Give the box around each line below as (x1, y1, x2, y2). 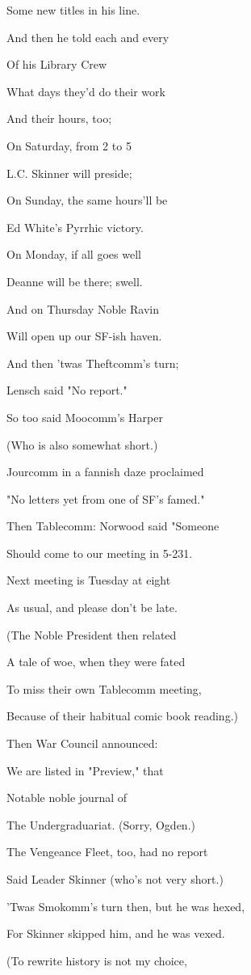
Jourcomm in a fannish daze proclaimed (6, 463, 204, 480)
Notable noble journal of (6, 789, 128, 806)
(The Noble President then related (6, 626, 177, 643)
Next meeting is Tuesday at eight (6, 572, 171, 589)
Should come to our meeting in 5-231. (6, 544, 193, 561)
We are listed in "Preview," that (6, 762, 164, 779)
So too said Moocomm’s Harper (6, 408, 163, 425)
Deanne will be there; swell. (6, 272, 143, 289)
